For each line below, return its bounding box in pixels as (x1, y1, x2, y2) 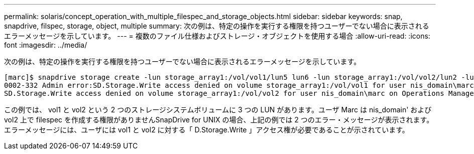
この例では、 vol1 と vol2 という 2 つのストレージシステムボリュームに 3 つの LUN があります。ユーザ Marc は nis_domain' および (4, 105, 432, 114)
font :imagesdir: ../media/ (4, 41, 87, 49)
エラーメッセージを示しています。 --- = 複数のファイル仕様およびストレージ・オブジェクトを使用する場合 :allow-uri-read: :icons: (4, 32, 430, 40)
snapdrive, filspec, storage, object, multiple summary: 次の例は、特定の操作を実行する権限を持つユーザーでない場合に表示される (4, 22, 429, 30)
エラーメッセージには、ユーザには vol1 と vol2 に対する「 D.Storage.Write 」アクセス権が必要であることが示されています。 (4, 125, 409, 134)
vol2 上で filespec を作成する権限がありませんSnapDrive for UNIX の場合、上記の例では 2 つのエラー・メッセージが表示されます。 (4, 115, 434, 124)
